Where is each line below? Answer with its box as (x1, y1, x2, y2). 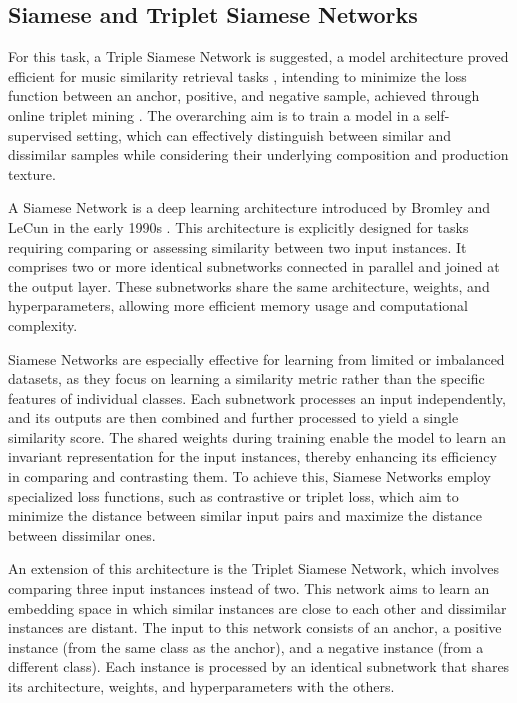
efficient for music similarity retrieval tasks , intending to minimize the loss (8, 65, 467, 86)
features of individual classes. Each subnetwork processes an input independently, (8, 387, 506, 408)
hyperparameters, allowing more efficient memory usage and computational (8, 295, 468, 316)
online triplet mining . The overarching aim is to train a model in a (8, 104, 421, 125)
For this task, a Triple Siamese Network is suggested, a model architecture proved (8, 46, 509, 67)
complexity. (8, 314, 78, 335)
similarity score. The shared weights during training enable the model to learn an (8, 426, 506, 447)
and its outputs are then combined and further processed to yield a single (8, 407, 459, 428)
